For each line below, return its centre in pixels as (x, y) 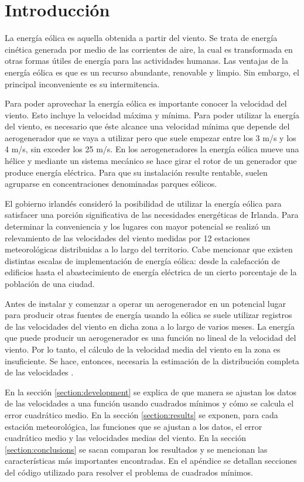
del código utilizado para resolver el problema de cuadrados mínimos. (129, 472)
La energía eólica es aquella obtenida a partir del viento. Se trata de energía (141, 38)
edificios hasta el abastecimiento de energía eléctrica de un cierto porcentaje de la (151, 272)
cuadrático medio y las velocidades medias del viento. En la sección (125, 438)
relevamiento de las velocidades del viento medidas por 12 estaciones (127, 237)
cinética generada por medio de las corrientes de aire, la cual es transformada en (149, 49)
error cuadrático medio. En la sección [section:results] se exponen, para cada (141, 414)
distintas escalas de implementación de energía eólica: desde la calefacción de (142, 260)
